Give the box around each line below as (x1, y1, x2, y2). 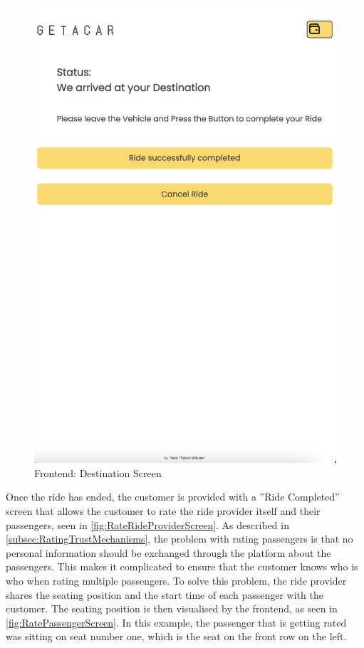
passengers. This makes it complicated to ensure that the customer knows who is (6, 559, 358, 574)
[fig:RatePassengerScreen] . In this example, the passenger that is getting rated (6, 615, 347, 629)
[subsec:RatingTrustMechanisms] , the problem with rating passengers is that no (6, 531, 353, 546)
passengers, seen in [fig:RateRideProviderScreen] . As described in (6, 517, 289, 532)
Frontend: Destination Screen (34, 465, 162, 480)
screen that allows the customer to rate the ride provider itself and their (6, 503, 321, 518)
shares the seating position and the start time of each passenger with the (6, 587, 323, 602)
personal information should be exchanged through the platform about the (6, 545, 331, 560)
